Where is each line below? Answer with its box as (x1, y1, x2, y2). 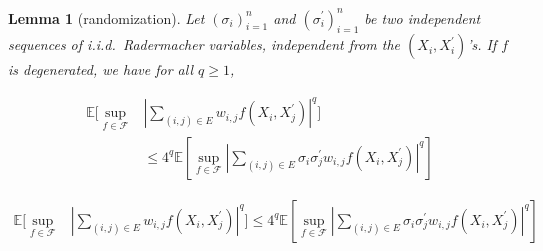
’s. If (467, 34, 497, 55)
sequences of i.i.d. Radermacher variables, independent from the (8, 34, 401, 55)
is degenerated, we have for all (8, 59, 194, 80)
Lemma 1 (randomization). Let (8, 7, 205, 28)
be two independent (364, 7, 481, 28)
